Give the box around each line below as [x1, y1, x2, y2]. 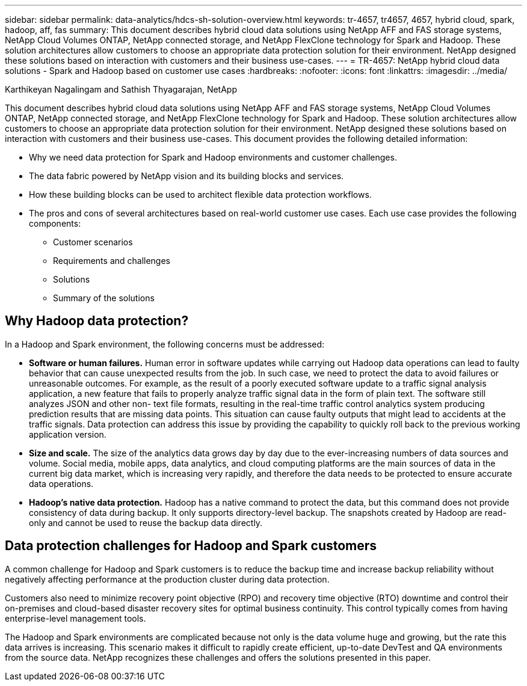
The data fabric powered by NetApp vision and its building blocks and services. [29, 171, 344, 181]
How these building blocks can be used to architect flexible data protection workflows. [29, 189, 372, 200]
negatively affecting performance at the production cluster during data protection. [5, 574, 330, 584]
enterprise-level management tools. [5, 613, 146, 623]
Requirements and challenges [53, 256, 171, 266]
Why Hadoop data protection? [5, 313, 189, 329]
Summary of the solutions [53, 293, 155, 303]
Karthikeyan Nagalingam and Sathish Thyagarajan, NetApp [5, 84, 237, 94]
